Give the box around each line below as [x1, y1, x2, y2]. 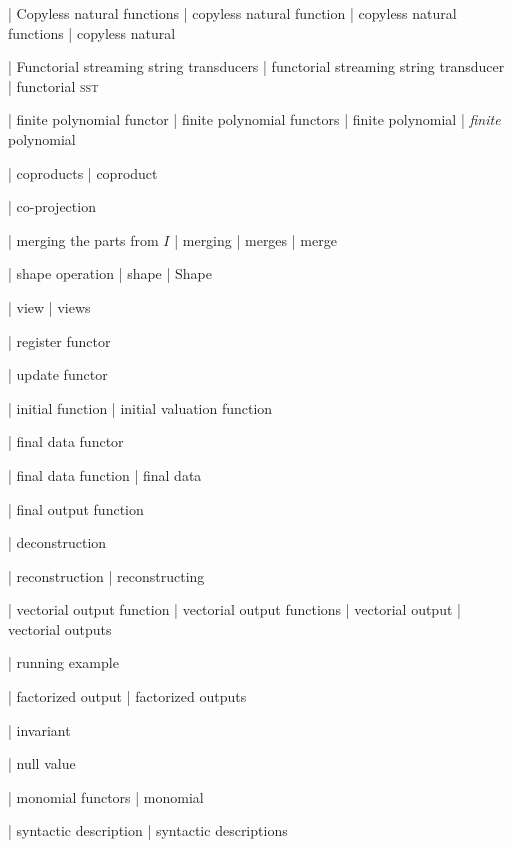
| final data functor [8, 431, 124, 452]
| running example [8, 652, 119, 673]
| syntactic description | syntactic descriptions [8, 820, 288, 841]
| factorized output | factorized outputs [8, 686, 247, 707]
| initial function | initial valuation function [8, 397, 273, 418]
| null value [8, 753, 76, 774]
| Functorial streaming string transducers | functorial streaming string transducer [8, 56, 505, 77]
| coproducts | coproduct [8, 162, 158, 183]
